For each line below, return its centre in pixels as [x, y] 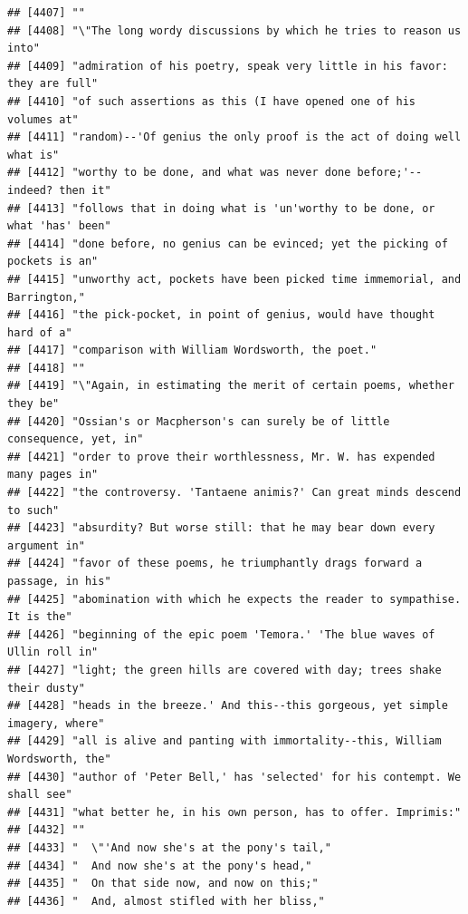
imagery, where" [56, 723]
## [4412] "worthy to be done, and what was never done [179, 173]
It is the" [40, 617]
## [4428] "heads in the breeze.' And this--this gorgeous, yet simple [228, 706]
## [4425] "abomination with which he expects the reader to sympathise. [234, 599]
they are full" [53, 84]
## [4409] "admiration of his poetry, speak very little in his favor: [228, 66]
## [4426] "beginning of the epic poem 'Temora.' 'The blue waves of [221, 634]
